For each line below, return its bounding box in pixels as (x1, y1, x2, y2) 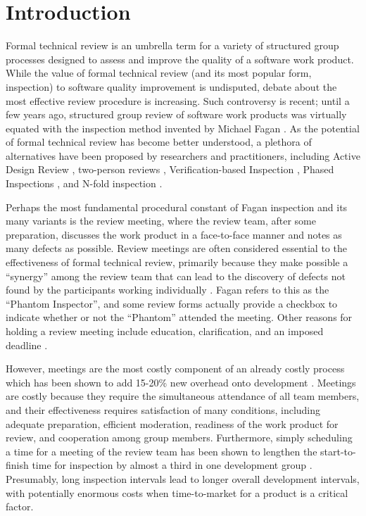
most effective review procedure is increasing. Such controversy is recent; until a (6, 93, 350, 108)
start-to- (320, 443, 356, 458)
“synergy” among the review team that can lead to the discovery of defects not (6, 268, 346, 283)
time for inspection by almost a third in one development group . (32, 458, 313, 472)
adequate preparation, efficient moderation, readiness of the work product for (6, 416, 339, 431)
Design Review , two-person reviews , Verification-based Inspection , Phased (6, 162, 334, 177)
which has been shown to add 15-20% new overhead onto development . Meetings (6, 375, 356, 389)
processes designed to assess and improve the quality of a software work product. (6, 51, 354, 66)
